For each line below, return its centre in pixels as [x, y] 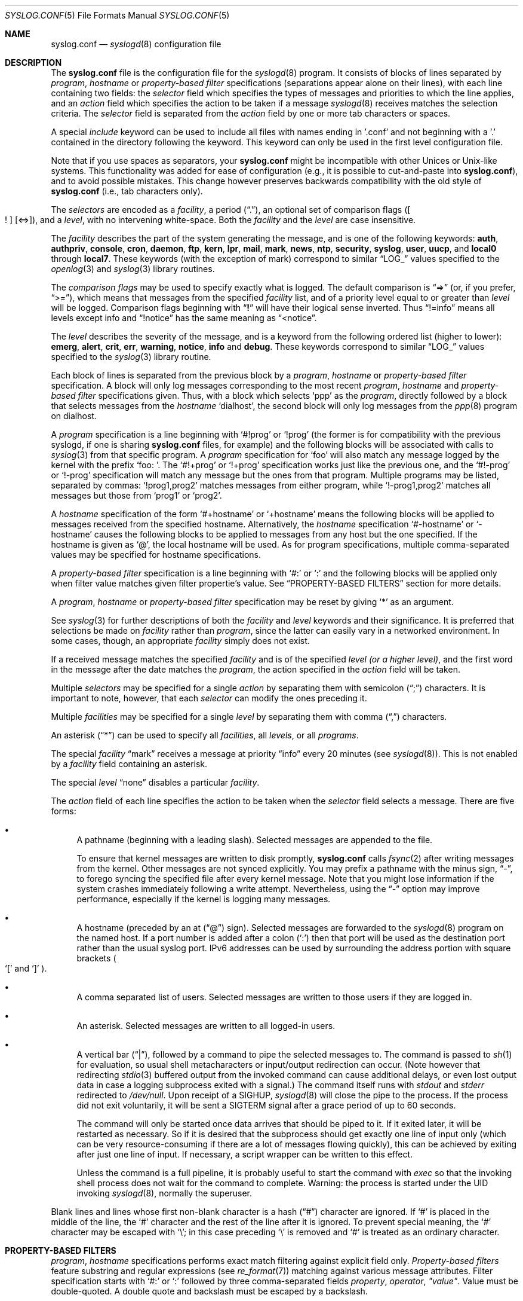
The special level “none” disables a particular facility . [155, 782]
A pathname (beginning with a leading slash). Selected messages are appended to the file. [255, 840]
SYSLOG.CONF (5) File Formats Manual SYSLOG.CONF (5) [117, 15]
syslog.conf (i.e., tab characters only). [127, 191]
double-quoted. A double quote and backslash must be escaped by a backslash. [209, 1291]
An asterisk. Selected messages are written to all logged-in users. [206, 1026]
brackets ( [96, 958]
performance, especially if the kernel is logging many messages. [204, 899]
